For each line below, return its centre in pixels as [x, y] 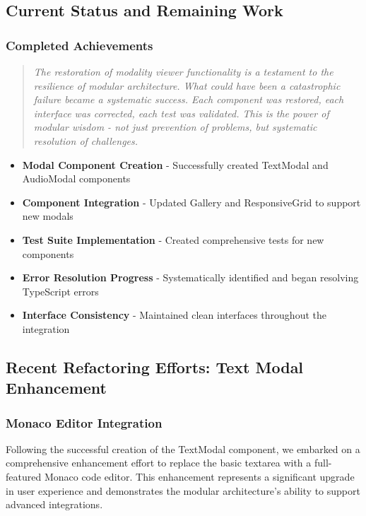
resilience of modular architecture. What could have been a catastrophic [187, 85]
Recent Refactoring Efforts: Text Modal [155, 367]
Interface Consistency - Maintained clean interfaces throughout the [174, 315]
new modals [48, 216]
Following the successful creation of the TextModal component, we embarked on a [183, 448]
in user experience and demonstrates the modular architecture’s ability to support [183, 490]
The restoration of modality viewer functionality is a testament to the [183, 71]
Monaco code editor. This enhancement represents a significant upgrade [199, 477]
